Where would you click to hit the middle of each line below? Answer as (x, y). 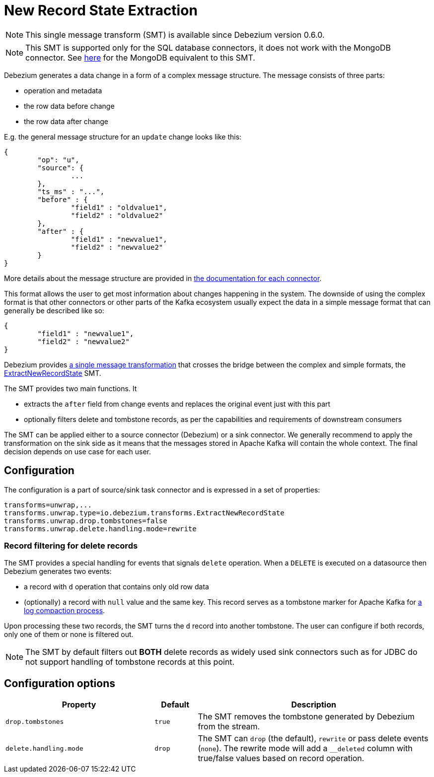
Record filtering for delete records (71, 545)
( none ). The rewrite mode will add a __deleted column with (305, 748)
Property (79, 705)
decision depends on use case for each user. (78, 451)
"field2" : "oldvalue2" (117, 215)
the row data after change (66, 121)
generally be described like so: (54, 310)
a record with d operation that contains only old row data (116, 587)
